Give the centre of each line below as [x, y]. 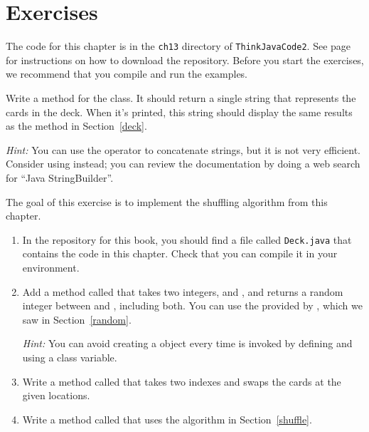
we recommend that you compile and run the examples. [127, 74]
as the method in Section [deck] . [76, 126]
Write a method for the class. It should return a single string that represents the [181, 97]
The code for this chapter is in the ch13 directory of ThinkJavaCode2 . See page [178, 46]
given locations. [56, 395]
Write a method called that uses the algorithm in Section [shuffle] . [167, 419]
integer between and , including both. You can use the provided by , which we [192, 305]
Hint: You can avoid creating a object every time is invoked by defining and [187, 343]
